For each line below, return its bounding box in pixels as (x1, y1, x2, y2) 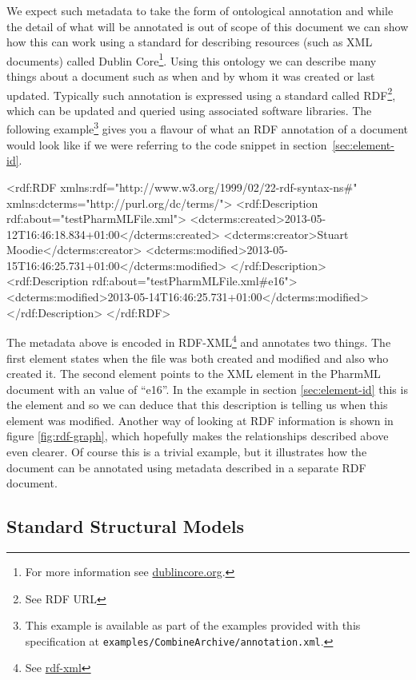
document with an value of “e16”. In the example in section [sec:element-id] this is (6, 380, 408, 397)
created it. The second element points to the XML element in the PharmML (6, 365, 381, 382)
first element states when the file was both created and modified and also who (6, 349, 389, 366)
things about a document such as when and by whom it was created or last (6, 68, 375, 85)
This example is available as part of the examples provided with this (25, 617, 361, 634)
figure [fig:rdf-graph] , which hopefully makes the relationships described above (6, 427, 389, 444)
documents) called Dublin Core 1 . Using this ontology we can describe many (6, 50, 377, 69)
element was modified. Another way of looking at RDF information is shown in (6, 412, 394, 428)
